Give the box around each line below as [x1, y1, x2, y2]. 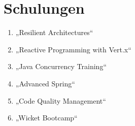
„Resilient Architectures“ [15, 27, 93, 38]
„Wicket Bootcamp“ [15, 112, 78, 123]
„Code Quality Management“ [15, 95, 106, 106]
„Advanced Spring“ [15, 78, 75, 88]
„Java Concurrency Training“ [15, 61, 107, 72]
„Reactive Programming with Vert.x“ [15, 44, 131, 54]
